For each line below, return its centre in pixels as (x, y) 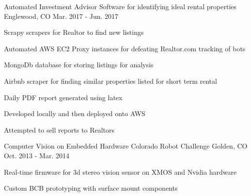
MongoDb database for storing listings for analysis (79, 65)
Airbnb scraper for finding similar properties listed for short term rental (110, 81)
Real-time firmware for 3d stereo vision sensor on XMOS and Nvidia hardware (120, 172)
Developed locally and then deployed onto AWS (75, 113)
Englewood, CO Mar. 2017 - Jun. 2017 (61, 16)
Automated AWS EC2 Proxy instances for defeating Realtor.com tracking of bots (125, 48)
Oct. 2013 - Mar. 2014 (37, 155)
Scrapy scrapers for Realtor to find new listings (74, 32)
